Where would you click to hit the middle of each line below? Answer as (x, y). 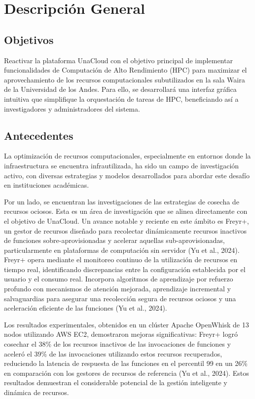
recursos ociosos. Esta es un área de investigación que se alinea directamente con (126, 211)
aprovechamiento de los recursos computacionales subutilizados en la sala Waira (125, 79)
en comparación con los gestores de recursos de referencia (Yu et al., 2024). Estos (127, 373)
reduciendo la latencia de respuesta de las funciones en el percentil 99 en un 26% (126, 363)
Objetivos (29, 39)
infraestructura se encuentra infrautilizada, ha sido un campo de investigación (122, 165)
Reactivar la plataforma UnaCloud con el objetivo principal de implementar (118, 60)
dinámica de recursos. (36, 392)
